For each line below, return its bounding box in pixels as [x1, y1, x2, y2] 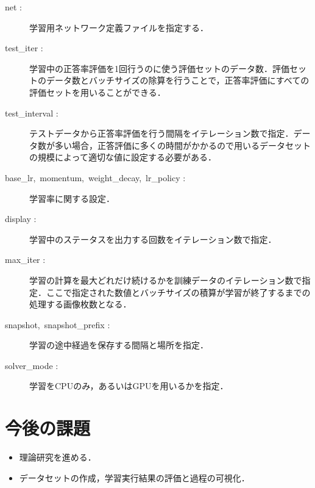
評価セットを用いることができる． [29, 85, 166, 98]
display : [5, 212, 37, 225]
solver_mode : [5, 359, 58, 371]
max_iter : [5, 253, 46, 266]
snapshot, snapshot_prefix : [5, 318, 110, 331]
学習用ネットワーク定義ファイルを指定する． [29, 21, 208, 34]
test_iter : [5, 41, 43, 54]
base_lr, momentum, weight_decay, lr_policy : [5, 171, 186, 184]
